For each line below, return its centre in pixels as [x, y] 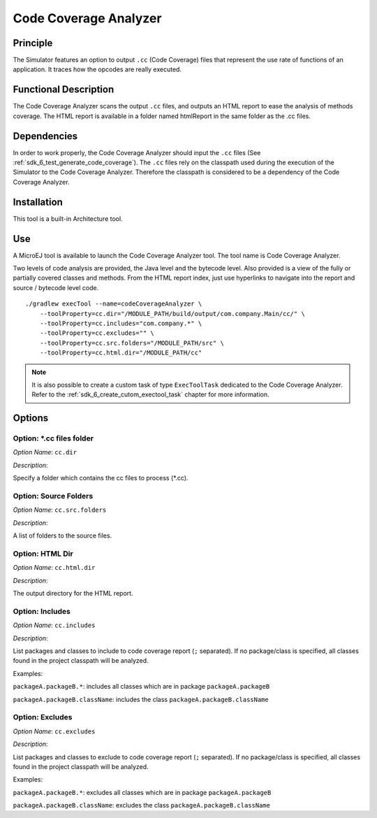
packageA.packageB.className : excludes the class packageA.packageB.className [141, 805]
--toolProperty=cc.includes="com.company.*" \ [121, 323]
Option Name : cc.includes [54, 625]
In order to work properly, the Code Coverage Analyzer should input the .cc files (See [137, 152]
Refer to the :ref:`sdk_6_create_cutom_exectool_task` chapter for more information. [150, 394]
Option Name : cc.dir [45, 452]
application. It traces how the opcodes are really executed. [97, 69]
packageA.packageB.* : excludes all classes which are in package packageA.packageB [142, 792]
